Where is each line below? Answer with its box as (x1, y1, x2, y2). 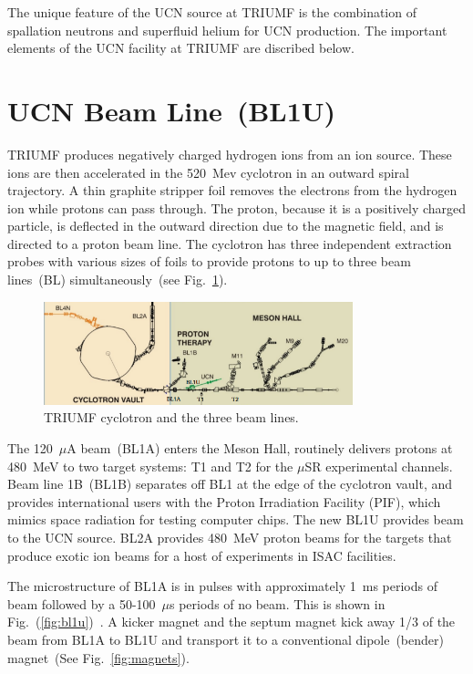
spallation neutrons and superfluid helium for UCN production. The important (7, 20, 447, 39)
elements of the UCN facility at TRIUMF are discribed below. (7, 38, 355, 57)
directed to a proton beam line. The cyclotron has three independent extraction (7, 233, 452, 253)
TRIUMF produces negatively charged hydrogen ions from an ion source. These (7, 144, 452, 163)
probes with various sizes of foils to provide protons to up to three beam (7, 252, 411, 271)
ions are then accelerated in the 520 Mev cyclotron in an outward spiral (7, 162, 409, 181)
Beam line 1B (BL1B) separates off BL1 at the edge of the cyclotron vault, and (7, 474, 453, 493)
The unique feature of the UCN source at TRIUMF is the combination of (7, 3, 416, 21)
